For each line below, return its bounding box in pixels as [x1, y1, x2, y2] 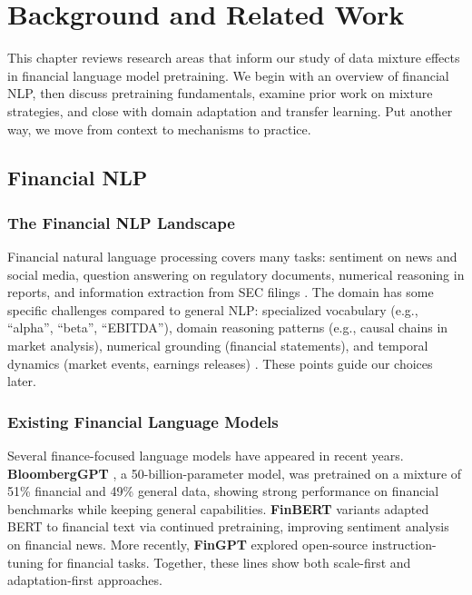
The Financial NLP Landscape [7, 211, 235, 233]
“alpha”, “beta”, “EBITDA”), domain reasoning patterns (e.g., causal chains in [7, 318, 448, 337]
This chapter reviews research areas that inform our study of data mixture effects [7, 48, 460, 67]
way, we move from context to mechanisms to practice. [7, 119, 311, 138]
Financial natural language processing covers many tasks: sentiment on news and [7, 247, 457, 266]
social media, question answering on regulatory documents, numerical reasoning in [7, 264, 465, 283]
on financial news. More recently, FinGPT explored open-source [7, 535, 369, 554]
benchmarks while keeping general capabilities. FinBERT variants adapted [7, 499, 429, 518]
